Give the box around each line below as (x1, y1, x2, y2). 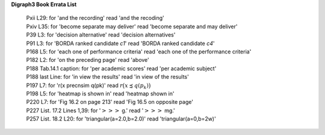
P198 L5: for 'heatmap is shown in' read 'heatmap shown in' (26, 90, 175, 97)
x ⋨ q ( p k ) (124, 82, 149, 90)
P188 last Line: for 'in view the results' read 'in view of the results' (26, 73, 189, 80)
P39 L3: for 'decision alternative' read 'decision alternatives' (26, 31, 176, 38)
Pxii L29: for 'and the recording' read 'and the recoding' (26, 14, 165, 22)
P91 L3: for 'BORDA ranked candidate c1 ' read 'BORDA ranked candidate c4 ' (26, 40, 215, 47)
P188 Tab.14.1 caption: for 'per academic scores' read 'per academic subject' (26, 65, 217, 72)
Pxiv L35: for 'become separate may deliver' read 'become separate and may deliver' (26, 23, 238, 30)
